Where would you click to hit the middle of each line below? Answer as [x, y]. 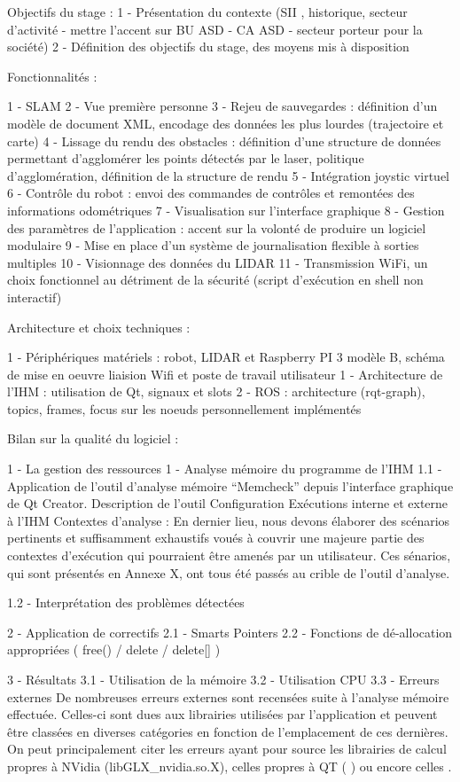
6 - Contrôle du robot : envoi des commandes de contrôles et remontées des [211, 193]
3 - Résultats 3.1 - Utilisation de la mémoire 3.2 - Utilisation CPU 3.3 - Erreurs [223, 679]
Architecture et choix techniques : [99, 327]
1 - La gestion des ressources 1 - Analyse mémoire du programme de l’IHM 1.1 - [225, 469]
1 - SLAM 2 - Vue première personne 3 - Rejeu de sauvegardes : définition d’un [222, 106]
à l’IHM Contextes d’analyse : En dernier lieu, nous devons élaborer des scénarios [229, 520]
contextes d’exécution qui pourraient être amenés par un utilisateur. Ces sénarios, [229, 555]
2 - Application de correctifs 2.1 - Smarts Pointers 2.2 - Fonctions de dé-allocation [230, 632]
